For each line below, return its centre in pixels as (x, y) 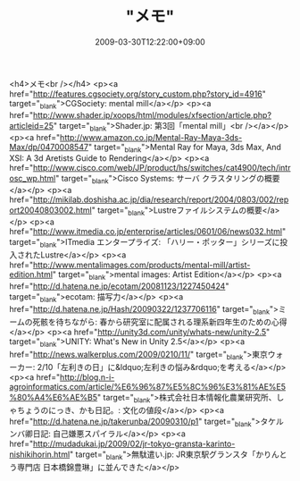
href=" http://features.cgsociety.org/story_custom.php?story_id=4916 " (137, 94)
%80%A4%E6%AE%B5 (54, 397)
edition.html (31, 274)
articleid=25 (31, 125)
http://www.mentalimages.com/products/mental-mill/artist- (142, 265)
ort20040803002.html (50, 210)
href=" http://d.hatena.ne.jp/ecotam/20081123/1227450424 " (119, 286)
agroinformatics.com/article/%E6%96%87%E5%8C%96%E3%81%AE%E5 (148, 386)
